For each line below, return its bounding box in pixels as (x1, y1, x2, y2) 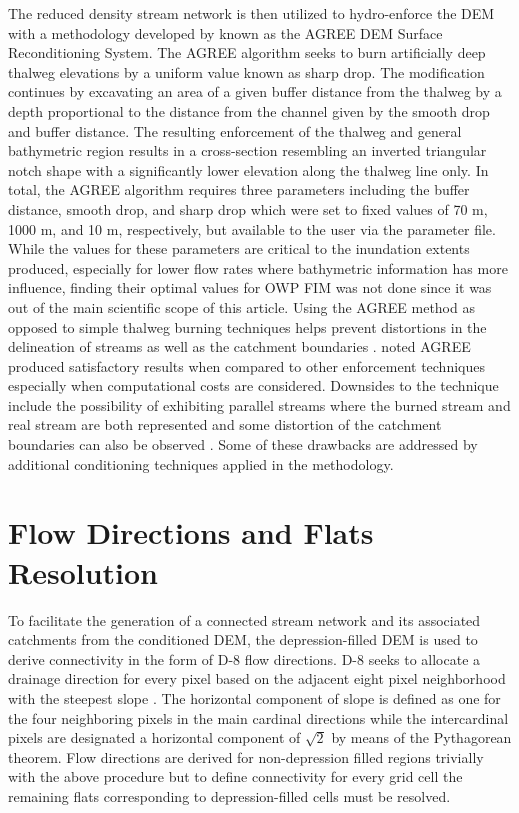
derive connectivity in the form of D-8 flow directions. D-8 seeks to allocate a (8, 648, 481, 669)
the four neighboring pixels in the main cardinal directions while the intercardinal (8, 707, 509, 728)
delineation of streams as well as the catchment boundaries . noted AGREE (8, 336, 471, 357)
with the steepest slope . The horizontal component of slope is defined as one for (8, 687, 501, 708)
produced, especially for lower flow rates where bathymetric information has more (8, 257, 508, 278)
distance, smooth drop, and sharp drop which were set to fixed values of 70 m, (8, 198, 488, 219)
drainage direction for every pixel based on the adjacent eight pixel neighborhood (8, 668, 506, 689)
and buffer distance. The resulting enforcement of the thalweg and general (8, 120, 462, 141)
